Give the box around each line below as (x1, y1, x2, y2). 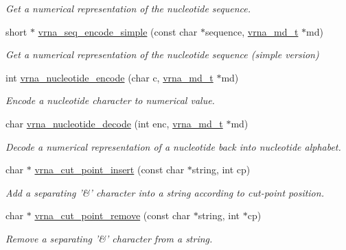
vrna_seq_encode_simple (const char (38, 24, 198, 38)
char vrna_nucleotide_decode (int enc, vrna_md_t (5, 116, 223, 130)
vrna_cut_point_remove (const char (34, 208, 190, 223)
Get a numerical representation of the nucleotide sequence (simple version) (5, 47, 319, 62)
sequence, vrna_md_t (205, 24, 299, 38)
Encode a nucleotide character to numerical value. (5, 93, 215, 108)
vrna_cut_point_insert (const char (34, 162, 185, 177)
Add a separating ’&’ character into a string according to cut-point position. (5, 185, 324, 199)
